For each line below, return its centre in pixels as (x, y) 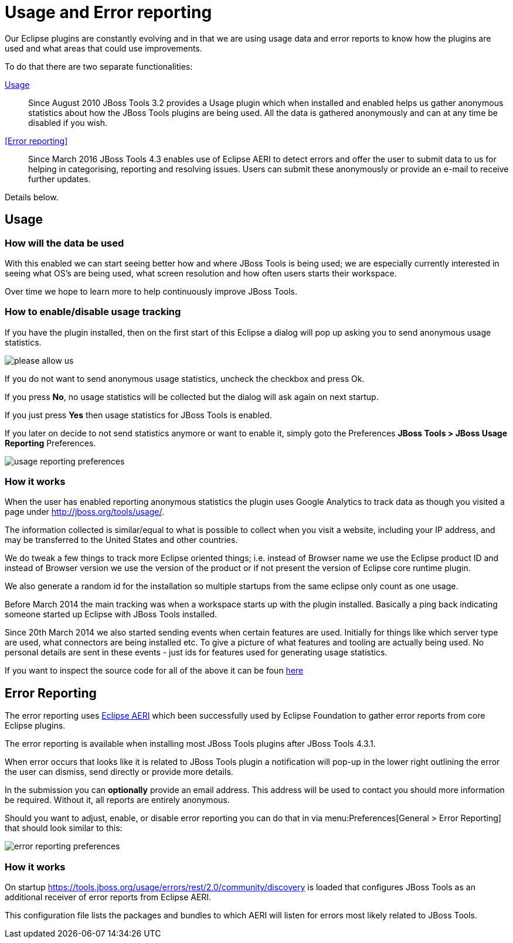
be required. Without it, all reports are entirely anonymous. (117, 800)
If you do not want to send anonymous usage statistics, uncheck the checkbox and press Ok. (185, 378)
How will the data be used (64, 243)
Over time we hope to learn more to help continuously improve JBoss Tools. (151, 291)
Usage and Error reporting (108, 12)
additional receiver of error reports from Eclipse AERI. (108, 897)
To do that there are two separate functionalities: (99, 66)
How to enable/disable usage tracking (93, 312)
